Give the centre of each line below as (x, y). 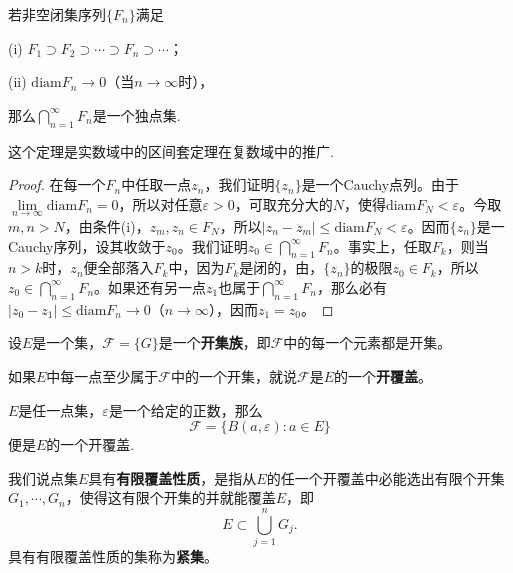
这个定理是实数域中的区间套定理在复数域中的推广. (171, 150)
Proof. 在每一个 (57, 184)
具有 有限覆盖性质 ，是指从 (172, 477)
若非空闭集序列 (57, 14)
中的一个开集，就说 (234, 375)
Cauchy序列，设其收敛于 (87, 245)
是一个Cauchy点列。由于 (380, 184)
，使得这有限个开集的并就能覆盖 (170, 497)
